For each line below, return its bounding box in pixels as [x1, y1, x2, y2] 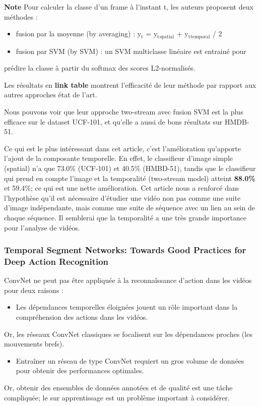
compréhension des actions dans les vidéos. [16, 312, 148, 322]
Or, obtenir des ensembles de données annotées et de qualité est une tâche [4, 382, 233, 393]
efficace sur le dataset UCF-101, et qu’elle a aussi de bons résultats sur [4, 116, 223, 127]
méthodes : [4, 11, 38, 22]
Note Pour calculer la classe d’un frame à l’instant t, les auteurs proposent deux [4, 2, 253, 12]
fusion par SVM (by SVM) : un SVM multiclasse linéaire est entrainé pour [16, 45, 246, 56]
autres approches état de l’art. [4, 89, 97, 100]
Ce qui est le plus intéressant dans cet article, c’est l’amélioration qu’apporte [4, 143, 241, 153]
